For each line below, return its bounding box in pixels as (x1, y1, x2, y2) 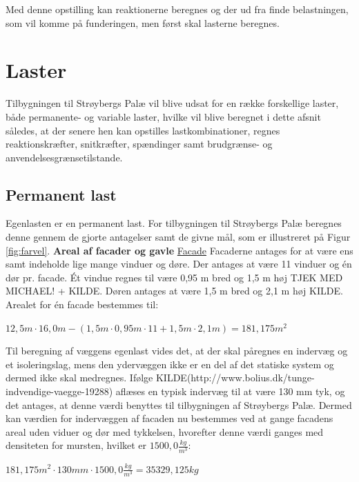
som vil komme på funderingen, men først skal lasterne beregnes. (6, 15, 280, 30)
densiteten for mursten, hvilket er (6, 438, 147, 452)
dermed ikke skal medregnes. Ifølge (6, 370, 153, 385)
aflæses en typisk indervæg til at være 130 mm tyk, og (115, 384, 345, 399)
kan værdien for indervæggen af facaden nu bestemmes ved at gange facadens (6, 411, 333, 425)
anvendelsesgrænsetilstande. (6, 150, 123, 164)
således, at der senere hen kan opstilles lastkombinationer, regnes (6, 123, 280, 137)
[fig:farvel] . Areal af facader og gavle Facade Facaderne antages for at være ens (6, 243, 353, 257)
